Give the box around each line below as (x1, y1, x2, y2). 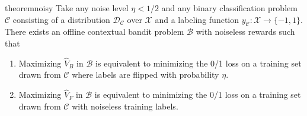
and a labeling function (155, 13, 239, 25)
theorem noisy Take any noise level (5, 2, 129, 14)
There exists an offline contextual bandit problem (5, 25, 184, 38)
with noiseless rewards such (196, 25, 295, 38)
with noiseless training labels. (72, 100, 178, 112)
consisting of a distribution (12, 13, 110, 25)
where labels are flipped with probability (72, 68, 219, 81)
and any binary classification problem (161, 2, 298, 14)
